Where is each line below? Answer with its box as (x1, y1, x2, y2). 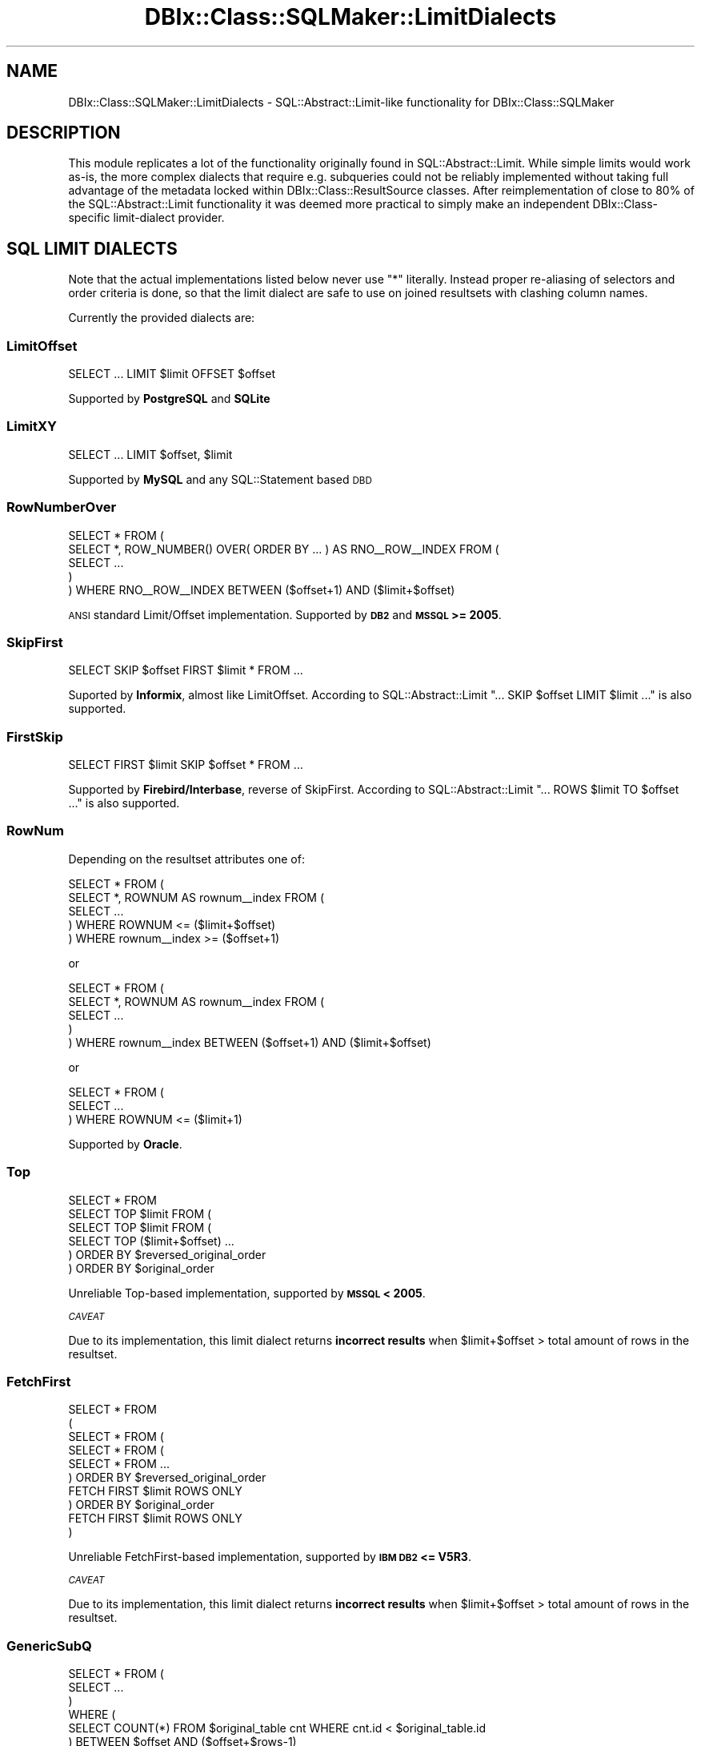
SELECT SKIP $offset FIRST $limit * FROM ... (68, 663, 303, 678)
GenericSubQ (6, 1637, 92, 1654)
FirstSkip (6, 728, 63, 745)
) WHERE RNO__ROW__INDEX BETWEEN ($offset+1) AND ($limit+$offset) (68, 582, 455, 597)
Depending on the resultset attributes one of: (68, 851, 305, 866)
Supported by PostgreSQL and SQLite (68, 392, 270, 406)
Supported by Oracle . (68, 1137, 182, 1151)
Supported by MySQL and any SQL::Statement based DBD (68, 472, 372, 486)
